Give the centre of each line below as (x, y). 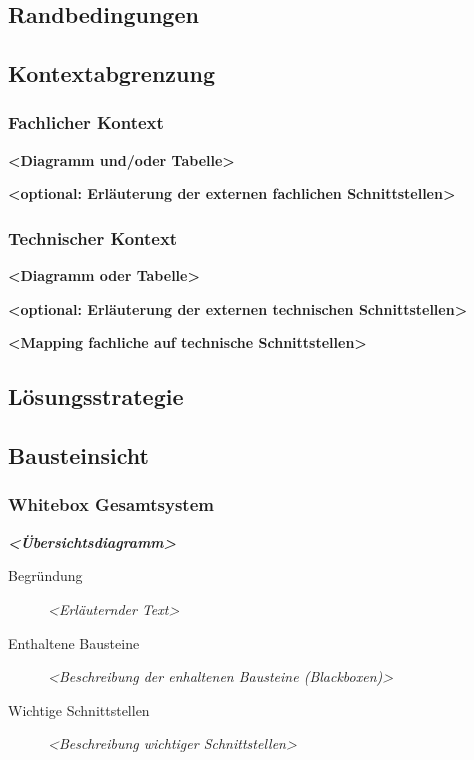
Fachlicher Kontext (86, 122)
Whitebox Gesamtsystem (111, 504)
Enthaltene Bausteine (74, 642)
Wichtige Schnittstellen (79, 709)
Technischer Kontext (93, 237)
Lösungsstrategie (96, 396)
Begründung (45, 575)
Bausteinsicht (78, 455)
